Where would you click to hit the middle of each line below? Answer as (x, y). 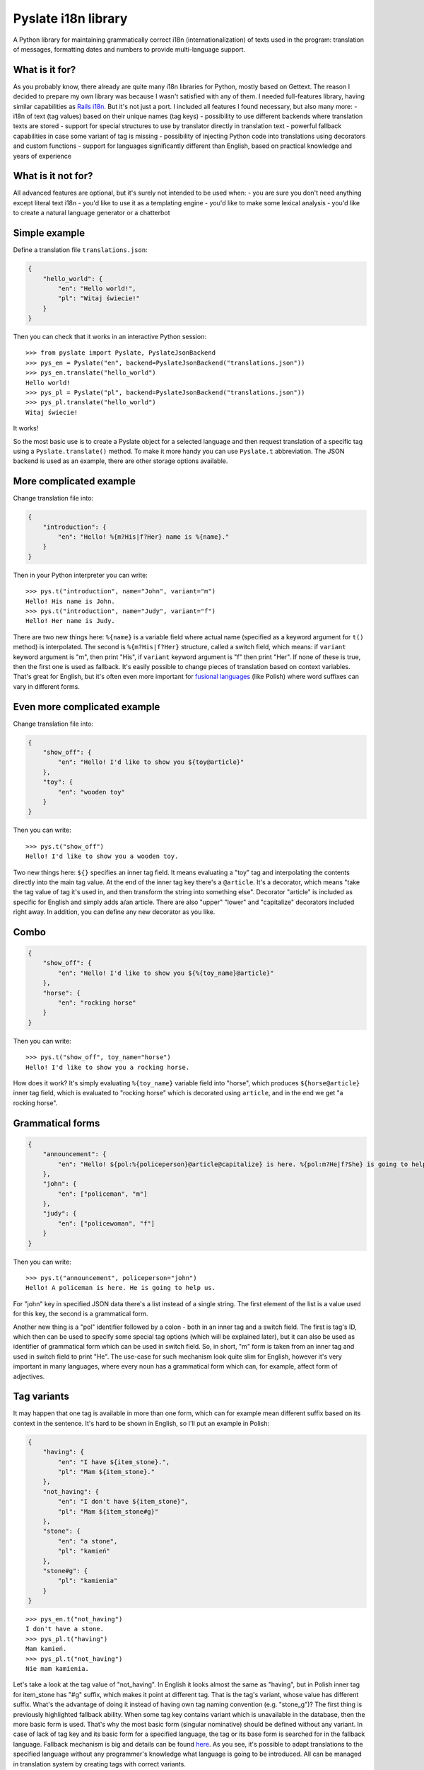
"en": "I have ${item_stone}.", (113, 1462)
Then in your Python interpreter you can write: (80, 575)
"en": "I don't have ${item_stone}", (123, 1502)
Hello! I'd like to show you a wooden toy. (102, 856)
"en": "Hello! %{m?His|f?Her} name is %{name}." (143, 537)
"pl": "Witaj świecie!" (99, 298)
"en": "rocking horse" (97, 1003)
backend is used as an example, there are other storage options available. (120, 461)
